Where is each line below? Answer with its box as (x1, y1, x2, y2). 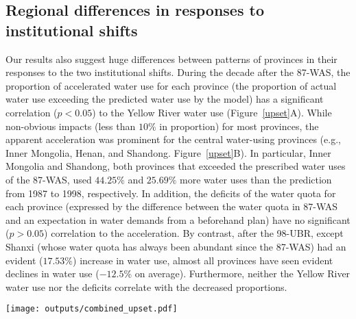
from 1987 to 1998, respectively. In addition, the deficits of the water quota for (5, 186, 336, 200)
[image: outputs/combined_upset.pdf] (5, 304, 178, 314)
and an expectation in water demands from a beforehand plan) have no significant (5, 212, 351, 227)
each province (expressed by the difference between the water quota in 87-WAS (5, 199, 338, 214)
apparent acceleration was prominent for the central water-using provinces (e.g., (5, 132, 341, 146)
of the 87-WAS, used (5, 172, 92, 186)
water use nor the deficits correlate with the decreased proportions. (5, 279, 287, 294)
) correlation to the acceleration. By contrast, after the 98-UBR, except (44, 226, 344, 240)
